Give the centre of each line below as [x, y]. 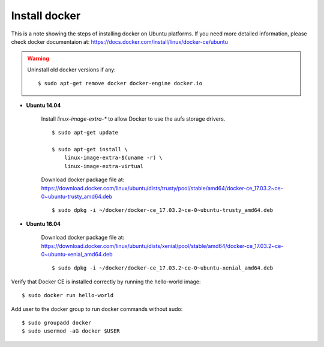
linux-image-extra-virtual [104, 166]
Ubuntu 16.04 [43, 224]
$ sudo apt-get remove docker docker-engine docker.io [120, 83]
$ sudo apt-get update [85, 133]
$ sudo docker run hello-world [68, 295]
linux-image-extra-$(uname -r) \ [113, 158]
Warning [38, 59]
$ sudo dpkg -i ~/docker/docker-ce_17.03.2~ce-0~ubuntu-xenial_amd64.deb [163, 268]
